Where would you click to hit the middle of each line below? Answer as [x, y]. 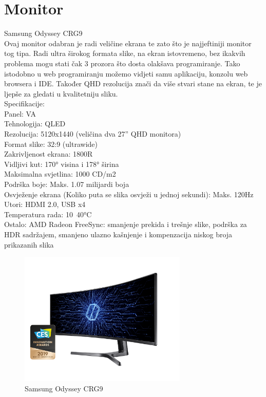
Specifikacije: [24, 103]
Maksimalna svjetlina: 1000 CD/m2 [60, 174]
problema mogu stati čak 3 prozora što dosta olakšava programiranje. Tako [122, 63]
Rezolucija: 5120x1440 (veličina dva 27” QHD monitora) [93, 134]
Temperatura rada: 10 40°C [48, 214]
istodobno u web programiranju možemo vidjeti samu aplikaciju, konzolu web [126, 73]
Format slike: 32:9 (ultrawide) [51, 144]
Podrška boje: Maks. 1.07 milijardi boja [67, 184]
